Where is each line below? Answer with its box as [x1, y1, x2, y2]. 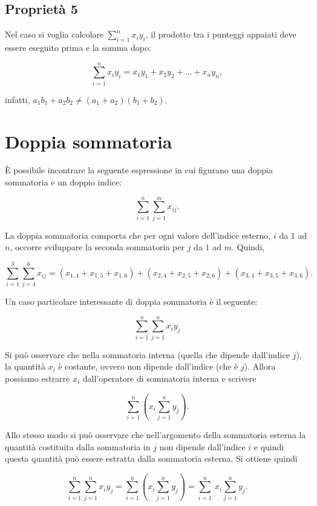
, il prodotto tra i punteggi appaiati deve [145, 28, 296, 41]
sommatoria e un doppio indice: [5, 176, 122, 188]
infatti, [5, 93, 30, 105]
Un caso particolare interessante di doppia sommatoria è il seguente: [5, 295, 258, 308]
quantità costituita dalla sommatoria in [5, 440, 151, 453]
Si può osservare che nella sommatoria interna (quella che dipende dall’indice [5, 348, 290, 361]
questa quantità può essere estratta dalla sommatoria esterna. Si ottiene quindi [5, 452, 298, 465]
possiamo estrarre [5, 371, 70, 384]
